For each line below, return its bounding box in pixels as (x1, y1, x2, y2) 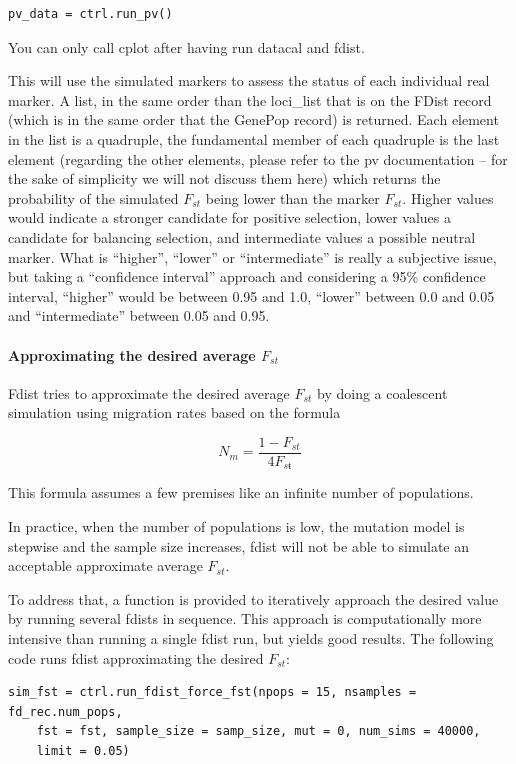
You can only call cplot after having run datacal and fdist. (8, 36, 365, 57)
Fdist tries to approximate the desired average (8, 382, 290, 403)
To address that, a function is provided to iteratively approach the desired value (8, 588, 499, 609)
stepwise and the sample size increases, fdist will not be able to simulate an (8, 535, 470, 556)
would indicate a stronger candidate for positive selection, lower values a (8, 207, 452, 228)
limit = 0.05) (36, 743, 130, 758)
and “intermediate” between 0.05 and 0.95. (8, 305, 270, 326)
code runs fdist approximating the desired (8, 647, 264, 668)
